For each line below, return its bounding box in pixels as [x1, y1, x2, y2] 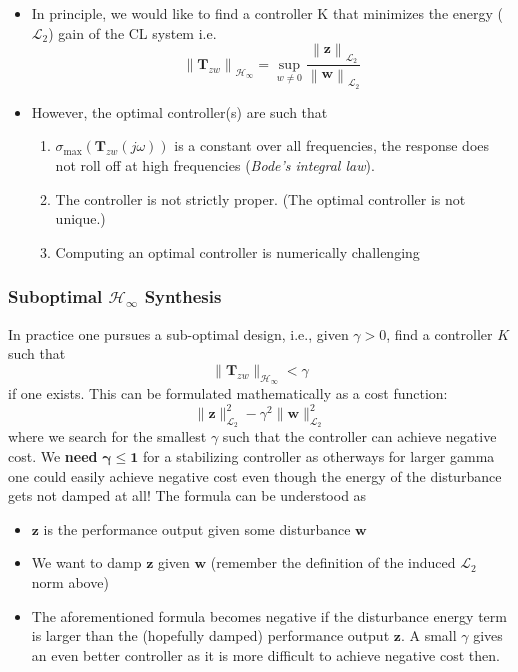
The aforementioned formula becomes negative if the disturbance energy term [31, 605, 507, 626]
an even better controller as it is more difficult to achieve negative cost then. [31, 644, 500, 665]
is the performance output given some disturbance [43, 518, 351, 539]
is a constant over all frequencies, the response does [174, 135, 490, 156]
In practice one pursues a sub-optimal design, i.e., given [8, 323, 349, 344]
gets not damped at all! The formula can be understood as [8, 485, 367, 506]
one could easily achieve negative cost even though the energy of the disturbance [8, 465, 502, 486]
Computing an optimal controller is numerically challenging [55, 241, 420, 262]
